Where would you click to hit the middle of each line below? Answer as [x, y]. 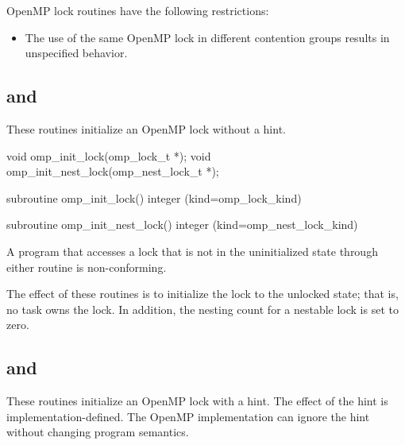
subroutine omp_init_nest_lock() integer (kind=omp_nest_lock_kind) [182, 224]
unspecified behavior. [76, 53]
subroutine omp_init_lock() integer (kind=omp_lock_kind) [154, 197]
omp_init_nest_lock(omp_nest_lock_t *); [113, 171]
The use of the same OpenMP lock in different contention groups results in [207, 37]
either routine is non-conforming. [87, 267]
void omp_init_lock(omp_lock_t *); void [109, 155]
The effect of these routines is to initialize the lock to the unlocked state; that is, [202, 294]
